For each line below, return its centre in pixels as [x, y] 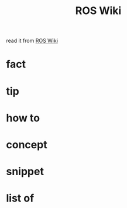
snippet [25, 172]
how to [23, 118]
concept [27, 144]
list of [20, 198]
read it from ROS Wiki [32, 41]
